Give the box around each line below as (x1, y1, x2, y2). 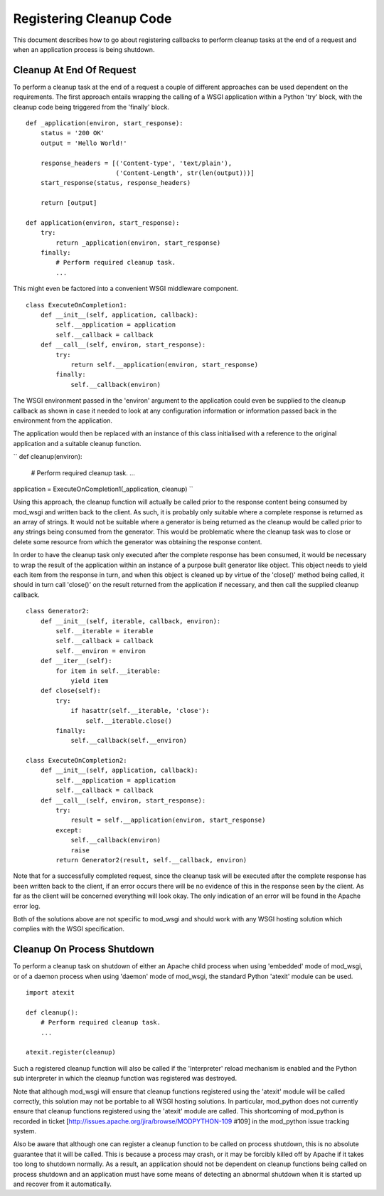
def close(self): (40, 687, 101, 695)
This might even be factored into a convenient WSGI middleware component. (13, 285, 239, 293)
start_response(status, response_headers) (40, 179, 191, 187)
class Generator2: (26, 607, 90, 615)
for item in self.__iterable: (55, 667, 161, 675)
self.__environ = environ (55, 647, 146, 655)
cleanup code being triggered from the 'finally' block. (13, 102, 170, 111)
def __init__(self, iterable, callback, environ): (40, 617, 221, 625)
